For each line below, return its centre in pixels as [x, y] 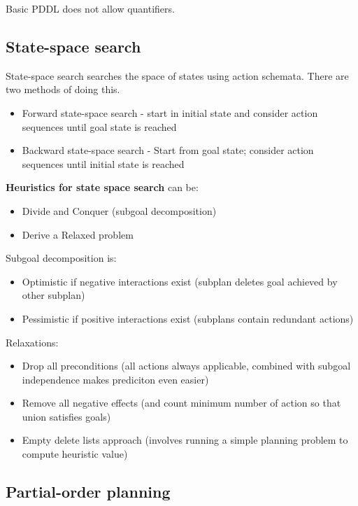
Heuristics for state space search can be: [102, 187]
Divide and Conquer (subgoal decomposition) [119, 210]
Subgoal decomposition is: [61, 258]
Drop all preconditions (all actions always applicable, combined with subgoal [186, 366]
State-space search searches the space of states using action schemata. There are [177, 75]
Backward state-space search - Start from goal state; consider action [168, 150]
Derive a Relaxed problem [78, 234]
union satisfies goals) [66, 416]
